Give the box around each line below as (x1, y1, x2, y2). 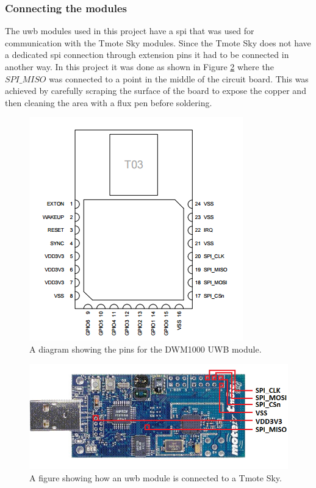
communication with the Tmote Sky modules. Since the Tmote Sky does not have (5, 36, 311, 49)
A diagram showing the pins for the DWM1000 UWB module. (29, 342, 262, 355)
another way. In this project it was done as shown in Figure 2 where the (5, 60, 274, 73)
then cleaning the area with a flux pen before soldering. (5, 96, 212, 109)
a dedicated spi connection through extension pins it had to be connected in (5, 48, 289, 61)
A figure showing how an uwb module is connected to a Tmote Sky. (29, 471, 282, 484)
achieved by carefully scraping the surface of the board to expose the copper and (5, 84, 306, 97)
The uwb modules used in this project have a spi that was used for (5, 24, 254, 37)
